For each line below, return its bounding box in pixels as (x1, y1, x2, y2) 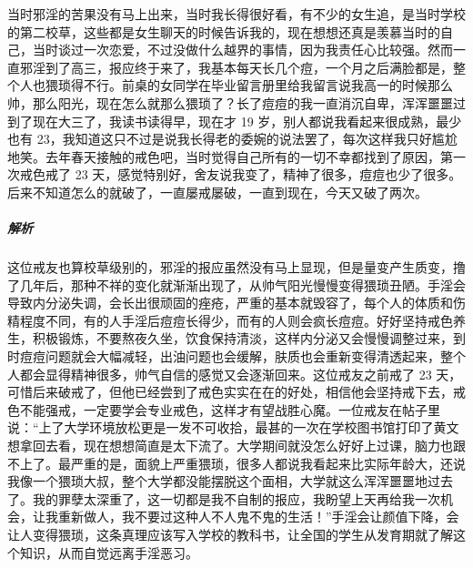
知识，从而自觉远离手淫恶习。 (19, 543, 198, 562)
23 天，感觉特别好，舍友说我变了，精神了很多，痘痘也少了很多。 (75, 165, 462, 184)
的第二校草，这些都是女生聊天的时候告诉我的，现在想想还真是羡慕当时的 (7, 22, 440, 41)
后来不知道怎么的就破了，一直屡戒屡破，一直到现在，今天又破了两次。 (7, 182, 428, 201)
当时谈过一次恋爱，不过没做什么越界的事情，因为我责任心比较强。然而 (32, 40, 453, 59)
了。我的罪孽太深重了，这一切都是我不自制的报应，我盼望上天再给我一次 (7, 489, 440, 508)
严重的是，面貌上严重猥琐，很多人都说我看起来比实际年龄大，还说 (70, 453, 466, 472)
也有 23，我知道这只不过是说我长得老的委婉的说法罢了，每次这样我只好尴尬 (7, 129, 458, 148)
